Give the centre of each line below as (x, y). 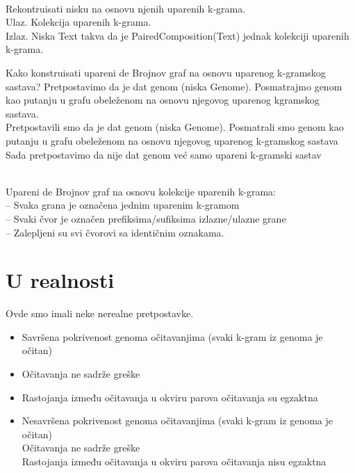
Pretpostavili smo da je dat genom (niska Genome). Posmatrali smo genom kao (175, 127)
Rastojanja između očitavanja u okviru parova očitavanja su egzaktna (170, 397)
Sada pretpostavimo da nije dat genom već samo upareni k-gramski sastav (164, 154)
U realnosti (60, 280)
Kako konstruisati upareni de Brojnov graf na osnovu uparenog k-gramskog (166, 72)
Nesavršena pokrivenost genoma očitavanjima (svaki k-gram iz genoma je (177, 420)
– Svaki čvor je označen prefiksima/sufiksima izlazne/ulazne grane (146, 218)
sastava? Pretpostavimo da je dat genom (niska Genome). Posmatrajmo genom (174, 86)
